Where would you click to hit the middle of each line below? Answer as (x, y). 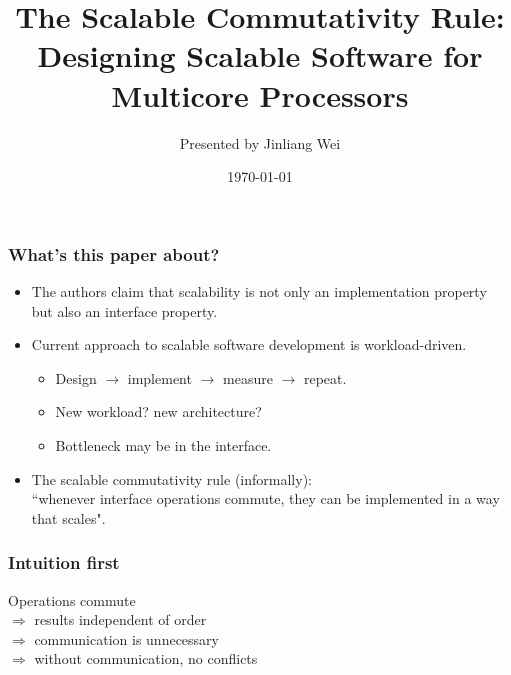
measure (248, 377)
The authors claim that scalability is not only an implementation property (259, 290)
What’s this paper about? (114, 253)
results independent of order (120, 619)
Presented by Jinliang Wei (260, 142)
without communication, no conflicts (146, 658)
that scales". (68, 517)
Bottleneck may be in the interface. (163, 444)
